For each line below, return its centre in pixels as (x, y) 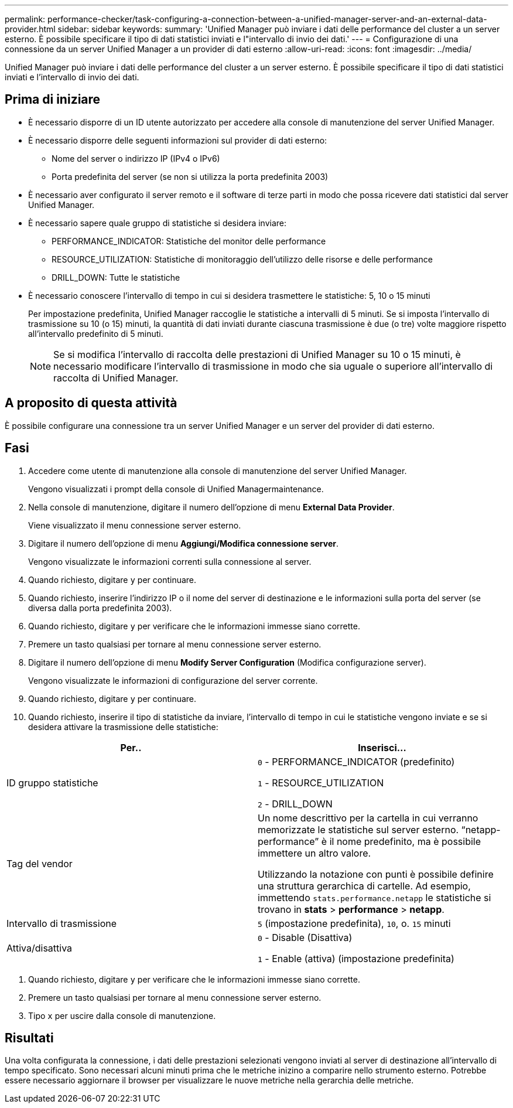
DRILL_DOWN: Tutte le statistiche (116, 277)
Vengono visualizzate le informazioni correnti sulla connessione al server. (170, 561)
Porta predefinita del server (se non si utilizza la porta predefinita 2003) (190, 176)
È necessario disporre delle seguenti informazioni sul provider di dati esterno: (178, 140)
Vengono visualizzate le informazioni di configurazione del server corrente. (173, 680)
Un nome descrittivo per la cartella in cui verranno (368, 818)
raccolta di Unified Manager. (116, 378)
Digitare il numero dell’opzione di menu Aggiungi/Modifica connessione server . (183, 543)
